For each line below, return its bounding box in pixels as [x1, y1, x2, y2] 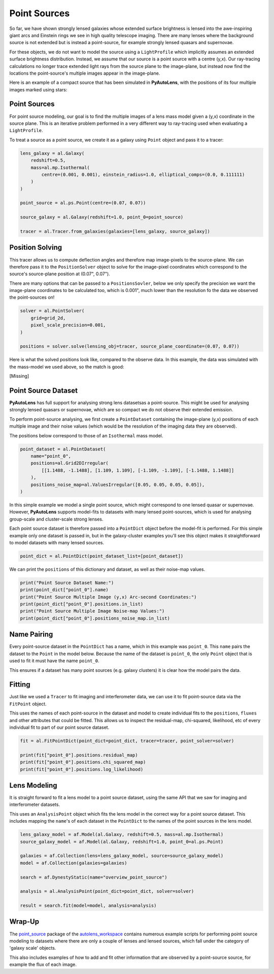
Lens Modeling [9, 781, 58, 790]
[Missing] [9, 373, 29, 379]
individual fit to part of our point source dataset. [9, 724, 110, 730]
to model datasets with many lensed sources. [9, 539, 104, 545]
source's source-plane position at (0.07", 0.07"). [9, 271, 110, 277]
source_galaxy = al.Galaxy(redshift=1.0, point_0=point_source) [20, 214, 184, 220]
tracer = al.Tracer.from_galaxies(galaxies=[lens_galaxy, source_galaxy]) [20, 229, 211, 235]
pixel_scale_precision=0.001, [30, 322, 106, 328]
